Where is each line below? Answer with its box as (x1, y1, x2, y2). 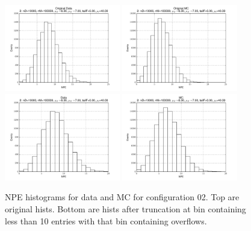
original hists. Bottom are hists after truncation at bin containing (5, 202, 246, 215)
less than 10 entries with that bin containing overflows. (5, 214, 207, 227)
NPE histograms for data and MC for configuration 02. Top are (5, 191, 240, 203)
